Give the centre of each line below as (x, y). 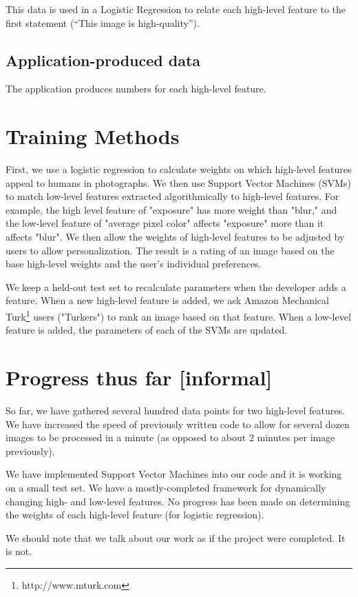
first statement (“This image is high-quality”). (103, 22)
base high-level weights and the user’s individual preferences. (134, 264)
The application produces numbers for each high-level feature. (136, 89)
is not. (19, 551)
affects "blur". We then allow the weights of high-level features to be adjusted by (175, 237)
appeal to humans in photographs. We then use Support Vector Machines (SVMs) (178, 182)
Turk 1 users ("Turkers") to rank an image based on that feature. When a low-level (178, 315)
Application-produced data (103, 60)
